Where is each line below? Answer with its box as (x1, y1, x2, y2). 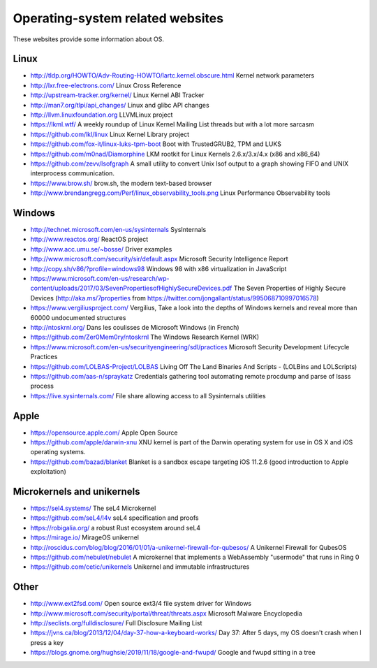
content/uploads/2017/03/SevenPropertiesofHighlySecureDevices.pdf (30, 284, 232, 293)
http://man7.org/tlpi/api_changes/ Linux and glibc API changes (30, 101, 209, 109)
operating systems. (30, 448, 86, 456)
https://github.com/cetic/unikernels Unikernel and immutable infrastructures (30, 562, 250, 571)
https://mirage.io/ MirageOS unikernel (30, 533, 140, 542)
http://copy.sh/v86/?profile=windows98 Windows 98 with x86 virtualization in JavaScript (30, 264, 287, 273)
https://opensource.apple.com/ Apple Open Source (30, 428, 178, 437)
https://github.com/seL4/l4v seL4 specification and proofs (30, 514, 199, 522)
